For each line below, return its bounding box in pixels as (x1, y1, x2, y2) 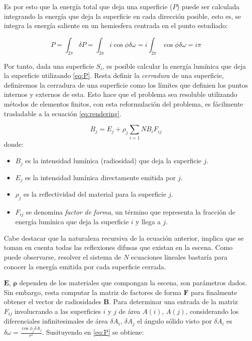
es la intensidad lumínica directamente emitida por (25, 172, 176, 182)
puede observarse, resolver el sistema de (4, 252, 121, 262)
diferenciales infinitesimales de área (4, 316, 108, 326)
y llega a (135, 217, 161, 227)
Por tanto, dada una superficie (4, 61, 94, 71)
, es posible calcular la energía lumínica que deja (102, 61, 246, 71)
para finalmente (190, 287, 237, 297)
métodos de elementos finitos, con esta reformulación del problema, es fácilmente (4, 98, 243, 108)
